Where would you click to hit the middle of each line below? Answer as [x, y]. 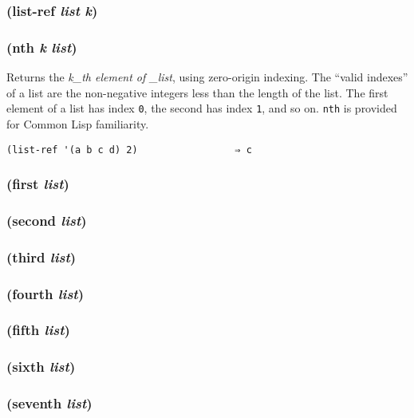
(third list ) [41, 256]
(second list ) [47, 220]
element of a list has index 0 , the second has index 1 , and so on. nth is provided [202, 108]
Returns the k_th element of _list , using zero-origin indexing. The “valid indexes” [207, 77]
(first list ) [38, 184]
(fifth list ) [38, 330]
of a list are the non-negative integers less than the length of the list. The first [197, 92]
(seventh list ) [49, 403]
